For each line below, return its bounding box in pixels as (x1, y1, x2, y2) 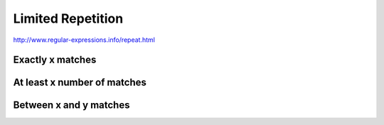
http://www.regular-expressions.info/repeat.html (13, 36, 156, 44)
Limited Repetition (13, 11, 124, 26)
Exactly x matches (13, 54, 97, 66)
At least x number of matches (13, 77, 147, 89)
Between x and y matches (13, 99, 130, 112)
